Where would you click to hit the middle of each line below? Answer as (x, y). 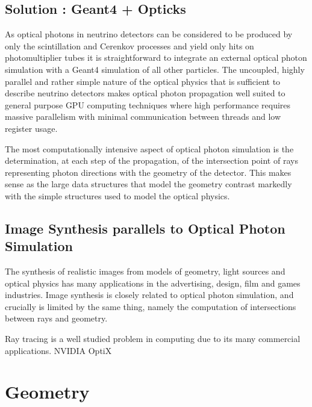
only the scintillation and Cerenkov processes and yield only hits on (129, 45)
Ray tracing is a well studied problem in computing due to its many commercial (153, 339)
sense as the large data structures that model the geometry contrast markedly (148, 184)
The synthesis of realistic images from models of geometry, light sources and (145, 271)
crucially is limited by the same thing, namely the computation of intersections (151, 306)
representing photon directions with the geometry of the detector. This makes (148, 172)
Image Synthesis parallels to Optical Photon (145, 228)
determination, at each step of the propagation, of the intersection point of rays (151, 160)
